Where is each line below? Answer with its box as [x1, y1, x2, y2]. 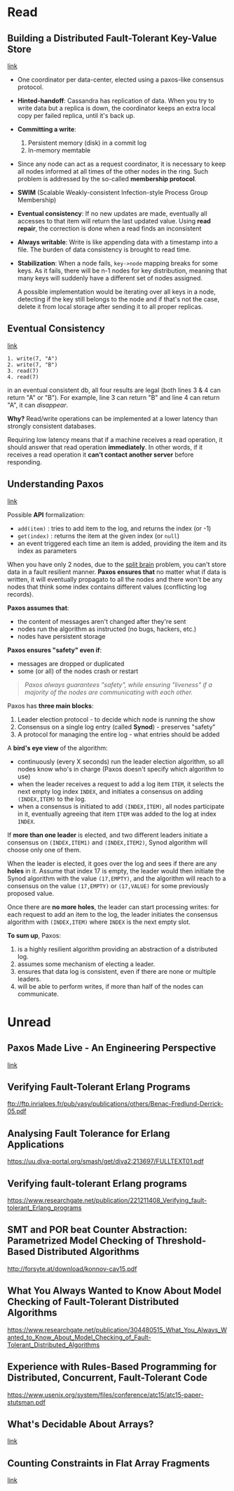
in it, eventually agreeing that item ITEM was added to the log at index [17, 809, 217, 818]
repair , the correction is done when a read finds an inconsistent [17, 224, 202, 233]
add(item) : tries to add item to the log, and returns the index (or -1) [17, 524, 212, 533]
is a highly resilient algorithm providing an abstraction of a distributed [17, 944, 218, 953]
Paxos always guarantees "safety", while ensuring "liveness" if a [24, 680, 212, 689]
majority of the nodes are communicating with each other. [24, 688, 193, 696]
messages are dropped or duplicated [17, 659, 125, 668]
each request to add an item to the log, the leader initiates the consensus [7, 910, 219, 918]
